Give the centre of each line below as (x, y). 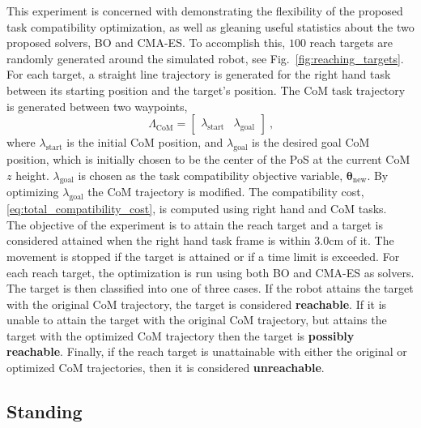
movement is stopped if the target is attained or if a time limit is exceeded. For (203, 256)
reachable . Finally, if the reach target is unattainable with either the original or (207, 351)
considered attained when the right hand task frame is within (159, 240)
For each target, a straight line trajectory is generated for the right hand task (199, 74)
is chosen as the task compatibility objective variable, (210, 175)
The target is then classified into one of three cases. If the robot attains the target (210, 288)
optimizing (33, 192)
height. (32, 175)
